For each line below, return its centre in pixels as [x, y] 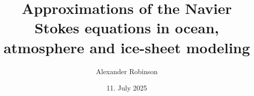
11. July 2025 [127, 88]
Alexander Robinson [127, 71]
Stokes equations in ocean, [127, 28]
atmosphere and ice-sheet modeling [127, 47]
